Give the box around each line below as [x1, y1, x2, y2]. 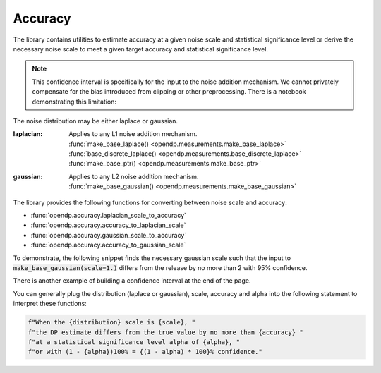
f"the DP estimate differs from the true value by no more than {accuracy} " [28, 328, 303, 336]
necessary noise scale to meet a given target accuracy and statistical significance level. [13, 44, 268, 53]
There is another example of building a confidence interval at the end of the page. [13, 276, 251, 285]
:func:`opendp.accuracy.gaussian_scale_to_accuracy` [30, 231, 187, 239]
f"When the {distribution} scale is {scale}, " [28, 318, 195, 326]
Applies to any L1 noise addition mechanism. [68, 130, 198, 138]
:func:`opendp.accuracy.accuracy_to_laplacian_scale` [30, 221, 186, 229]
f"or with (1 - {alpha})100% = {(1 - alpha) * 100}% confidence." [28, 348, 262, 356]
